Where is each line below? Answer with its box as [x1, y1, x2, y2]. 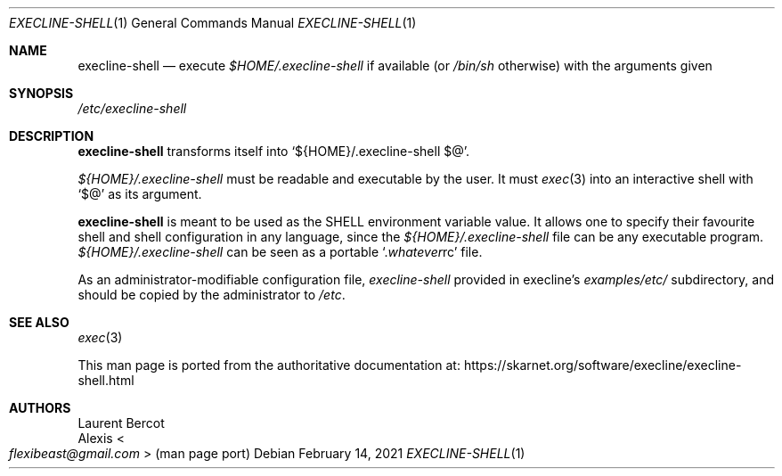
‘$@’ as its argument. [77, 186, 202, 201]
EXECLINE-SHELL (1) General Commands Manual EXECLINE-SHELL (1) [9, 15, 417, 30]
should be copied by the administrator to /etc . [77, 287, 346, 302]
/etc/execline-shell [77, 101, 187, 116]
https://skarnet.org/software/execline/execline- [463, 357, 742, 373]
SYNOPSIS [9, 86, 74, 101]
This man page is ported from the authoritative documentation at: [77, 357, 460, 373]
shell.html [77, 373, 134, 388]
